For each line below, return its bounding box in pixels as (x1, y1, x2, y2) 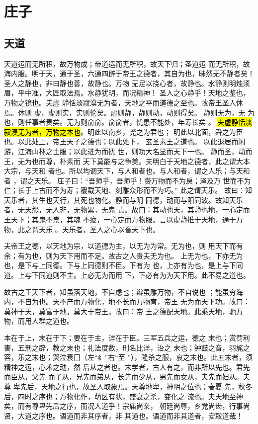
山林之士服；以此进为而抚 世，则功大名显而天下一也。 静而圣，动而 (31, 146, 253, 156)
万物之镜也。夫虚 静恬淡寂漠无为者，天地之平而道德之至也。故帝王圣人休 (4, 97, 243, 107)
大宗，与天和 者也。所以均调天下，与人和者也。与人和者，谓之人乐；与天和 (4, 166, 250, 176)
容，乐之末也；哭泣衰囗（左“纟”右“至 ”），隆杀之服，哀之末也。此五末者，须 (4, 352, 253, 362)
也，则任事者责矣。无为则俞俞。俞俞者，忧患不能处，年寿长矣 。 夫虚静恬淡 (4, 117, 253, 127)
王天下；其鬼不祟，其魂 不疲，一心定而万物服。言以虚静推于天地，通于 (4, 214, 236, 225)
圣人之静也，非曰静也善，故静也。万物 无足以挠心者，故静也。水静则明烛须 (4, 78, 250, 88)
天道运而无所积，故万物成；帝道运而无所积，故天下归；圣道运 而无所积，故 (4, 58, 250, 69)
